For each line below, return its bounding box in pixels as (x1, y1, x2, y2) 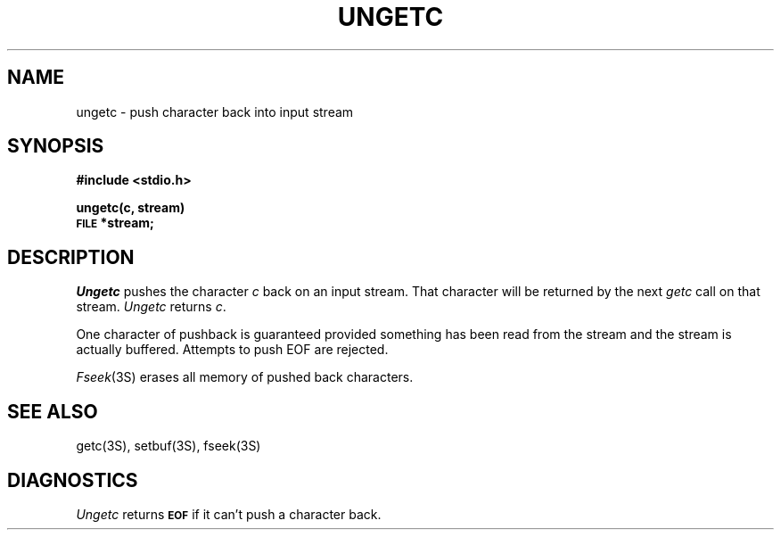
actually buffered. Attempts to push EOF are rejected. (76, 342, 389, 358)
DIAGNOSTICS (7, 468, 138, 492)
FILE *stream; (76, 215, 154, 231)
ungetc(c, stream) (76, 200, 185, 216)
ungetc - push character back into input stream (76, 103, 354, 120)
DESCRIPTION (7, 245, 135, 268)
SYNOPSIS (7, 135, 104, 158)
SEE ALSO (7, 400, 98, 423)
